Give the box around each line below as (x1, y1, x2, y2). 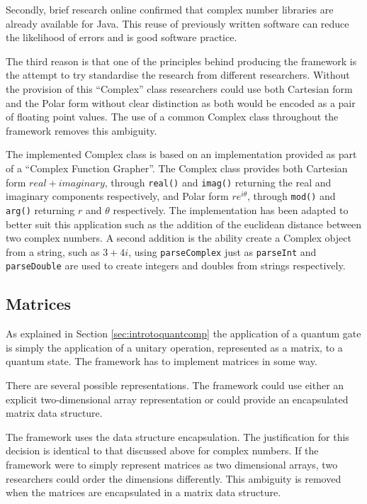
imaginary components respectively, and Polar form (6, 189, 229, 203)
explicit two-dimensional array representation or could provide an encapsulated (6, 391, 349, 406)
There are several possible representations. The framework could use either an (6, 377, 344, 392)
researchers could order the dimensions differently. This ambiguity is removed (6, 471, 341, 486)
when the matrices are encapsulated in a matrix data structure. (6, 485, 281, 500)
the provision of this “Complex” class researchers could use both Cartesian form (6, 81, 353, 96)
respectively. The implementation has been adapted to (113, 202, 349, 217)
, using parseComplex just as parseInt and (128, 244, 317, 259)
